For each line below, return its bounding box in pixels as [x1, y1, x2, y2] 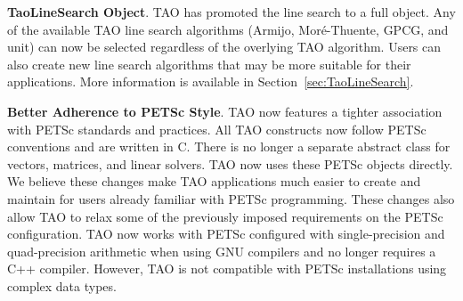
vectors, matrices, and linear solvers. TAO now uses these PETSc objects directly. [7, 154, 453, 173]
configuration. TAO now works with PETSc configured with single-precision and [7, 224, 445, 243]
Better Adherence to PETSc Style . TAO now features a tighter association [7, 102, 443, 120]
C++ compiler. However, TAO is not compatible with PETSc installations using [7, 259, 447, 278]
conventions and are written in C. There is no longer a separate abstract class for [7, 137, 451, 156]
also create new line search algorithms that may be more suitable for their [7, 54, 411, 73]
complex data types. [7, 276, 117, 295]
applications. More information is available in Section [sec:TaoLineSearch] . [7, 72, 414, 91]
